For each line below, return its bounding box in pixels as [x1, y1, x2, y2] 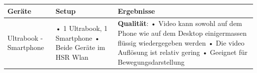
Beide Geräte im [55, 42, 105, 52]
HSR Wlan [55, 51, 88, 62]
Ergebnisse [118, 5, 155, 16]
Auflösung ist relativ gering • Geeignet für [118, 47, 248, 57]
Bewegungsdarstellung [118, 56, 185, 67]
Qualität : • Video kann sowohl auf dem [118, 18, 242, 28]
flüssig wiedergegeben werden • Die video [118, 37, 245, 48]
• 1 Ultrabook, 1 [55, 23, 108, 33]
